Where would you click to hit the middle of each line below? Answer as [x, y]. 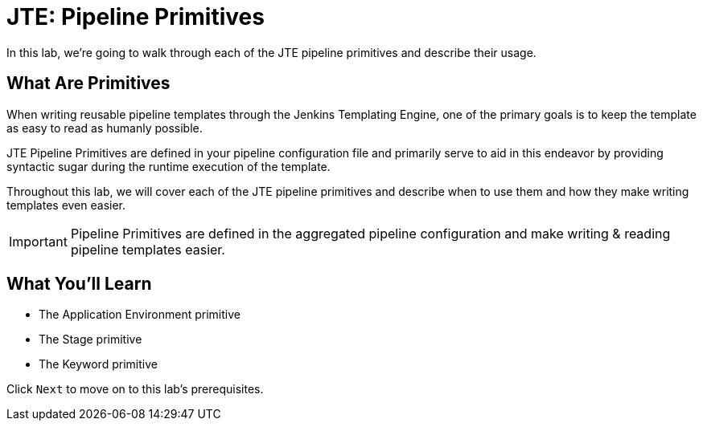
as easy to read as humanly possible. [105, 128]
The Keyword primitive [98, 364]
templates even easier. [66, 205]
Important [38, 241]
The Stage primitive [90, 340]
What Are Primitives [88, 83]
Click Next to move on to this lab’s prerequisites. [135, 389]
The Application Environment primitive [140, 315]
